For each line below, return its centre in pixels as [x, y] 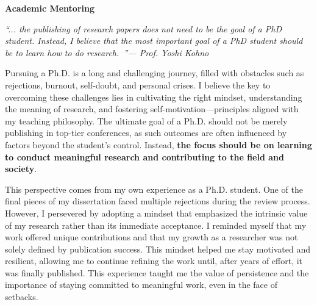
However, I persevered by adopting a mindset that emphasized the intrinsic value [156, 213]
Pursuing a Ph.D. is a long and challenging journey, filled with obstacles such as [155, 73]
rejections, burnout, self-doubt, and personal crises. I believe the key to [138, 84]
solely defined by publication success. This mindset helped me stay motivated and [158, 249]
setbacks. [22, 297]
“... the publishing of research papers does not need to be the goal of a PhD [144, 28]
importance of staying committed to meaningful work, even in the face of [141, 285]
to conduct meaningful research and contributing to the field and [144, 156]
